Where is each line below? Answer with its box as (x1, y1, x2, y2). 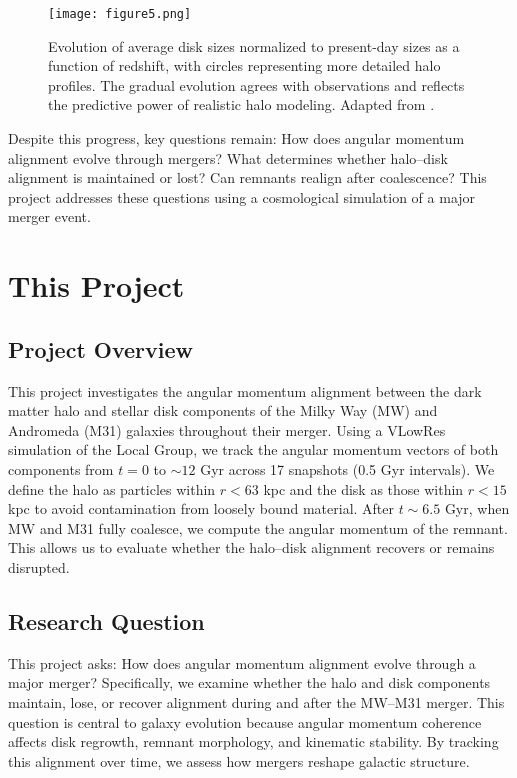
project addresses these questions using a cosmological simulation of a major (8, 186, 476, 207)
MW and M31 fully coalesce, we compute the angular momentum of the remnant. (8, 517, 508, 538)
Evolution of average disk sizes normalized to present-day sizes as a (48, 35, 460, 56)
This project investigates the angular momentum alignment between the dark (8, 380, 482, 401)
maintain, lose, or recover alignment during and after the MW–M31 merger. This (8, 691, 505, 712)
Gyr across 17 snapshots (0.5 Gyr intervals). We (200, 458, 495, 479)
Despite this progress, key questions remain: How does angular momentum (8, 128, 465, 149)
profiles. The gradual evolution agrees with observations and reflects (48, 74, 465, 95)
